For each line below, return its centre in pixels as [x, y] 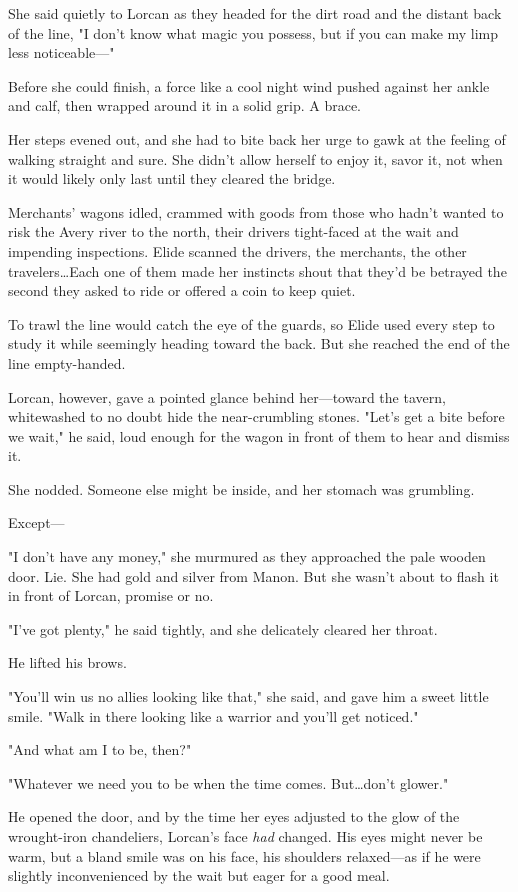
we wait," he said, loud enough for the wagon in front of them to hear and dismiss [259, 435]
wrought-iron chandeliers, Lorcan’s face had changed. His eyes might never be [245, 836]
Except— [36, 522]
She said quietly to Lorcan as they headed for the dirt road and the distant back [255, 13]
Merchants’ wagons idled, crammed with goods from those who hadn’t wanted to [256, 211]
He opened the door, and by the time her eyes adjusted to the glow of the [234, 816]
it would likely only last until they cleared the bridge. [172, 178]
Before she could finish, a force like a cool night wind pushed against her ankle [249, 85]
